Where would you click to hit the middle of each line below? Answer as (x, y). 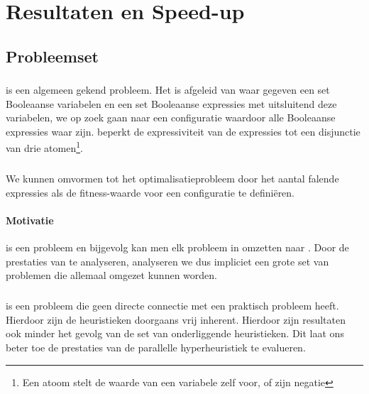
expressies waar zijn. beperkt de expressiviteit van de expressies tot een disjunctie (183, 131)
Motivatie (30, 220)
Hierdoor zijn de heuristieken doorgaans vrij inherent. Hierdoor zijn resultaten (176, 319)
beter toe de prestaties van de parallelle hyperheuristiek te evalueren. (156, 347)
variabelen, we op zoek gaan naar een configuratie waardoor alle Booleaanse (171, 117)
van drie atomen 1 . (44, 147)
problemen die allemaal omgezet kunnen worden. (111, 275)
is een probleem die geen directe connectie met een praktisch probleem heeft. (172, 306)
